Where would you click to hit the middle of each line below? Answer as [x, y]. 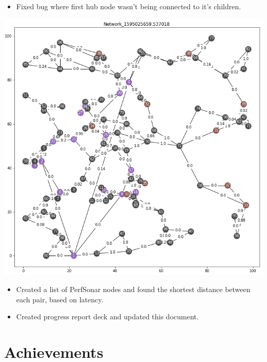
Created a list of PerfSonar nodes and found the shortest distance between [133, 289]
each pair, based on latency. [60, 299]
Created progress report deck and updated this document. [107, 316]
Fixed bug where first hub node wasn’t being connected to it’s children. [129, 6]
